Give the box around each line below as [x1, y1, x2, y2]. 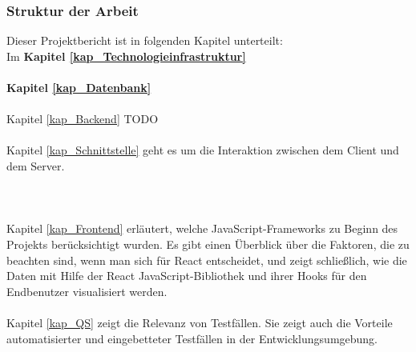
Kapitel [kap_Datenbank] [6, 79, 151, 95]
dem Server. [6, 157, 65, 174]
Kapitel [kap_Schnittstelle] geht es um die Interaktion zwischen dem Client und [6, 142, 399, 158]
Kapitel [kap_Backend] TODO [6, 110, 159, 127]
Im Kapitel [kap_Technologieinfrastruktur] [6, 47, 246, 64]
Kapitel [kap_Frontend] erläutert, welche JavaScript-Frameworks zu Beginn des [6, 220, 398, 237]
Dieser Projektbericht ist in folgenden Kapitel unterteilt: [6, 32, 283, 49]
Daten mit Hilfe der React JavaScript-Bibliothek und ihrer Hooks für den [6, 267, 367, 284]
